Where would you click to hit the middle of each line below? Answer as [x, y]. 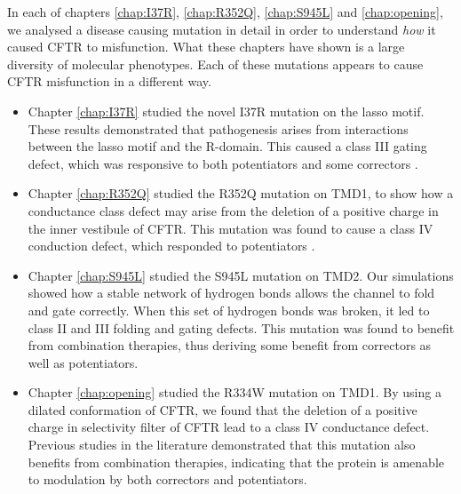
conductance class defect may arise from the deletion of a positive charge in [233, 210]
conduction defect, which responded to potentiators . [171, 246]
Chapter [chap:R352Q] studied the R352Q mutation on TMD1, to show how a [241, 193]
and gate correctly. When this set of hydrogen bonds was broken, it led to [229, 310]
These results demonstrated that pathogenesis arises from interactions [218, 128]
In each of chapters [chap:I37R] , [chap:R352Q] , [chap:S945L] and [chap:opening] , [225, 12]
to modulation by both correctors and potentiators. [167, 479]
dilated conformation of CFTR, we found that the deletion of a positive [223, 409]
